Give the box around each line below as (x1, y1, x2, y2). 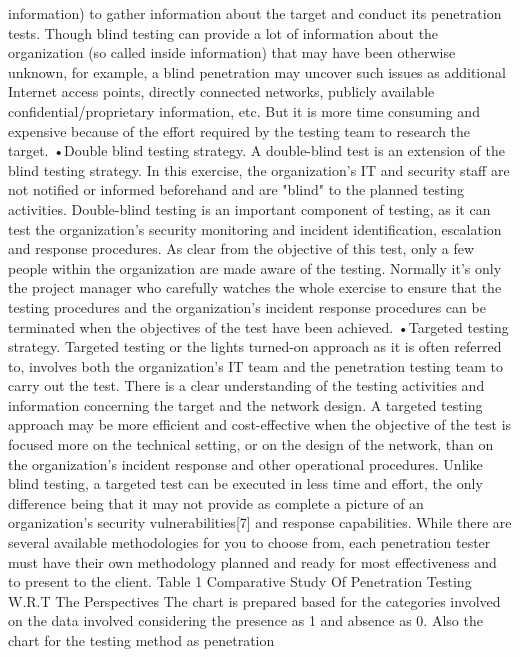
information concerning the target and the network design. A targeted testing (8, 394, 483, 415)
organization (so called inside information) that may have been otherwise (8, 42, 456, 63)
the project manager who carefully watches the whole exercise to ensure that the (8, 277, 502, 298)
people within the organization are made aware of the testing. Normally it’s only (8, 257, 502, 278)
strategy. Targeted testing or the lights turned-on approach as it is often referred (8, 336, 502, 357)
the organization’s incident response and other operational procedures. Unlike (8, 453, 483, 474)
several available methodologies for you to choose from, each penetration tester (8, 532, 491, 553)
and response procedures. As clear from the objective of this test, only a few (8, 238, 475, 259)
